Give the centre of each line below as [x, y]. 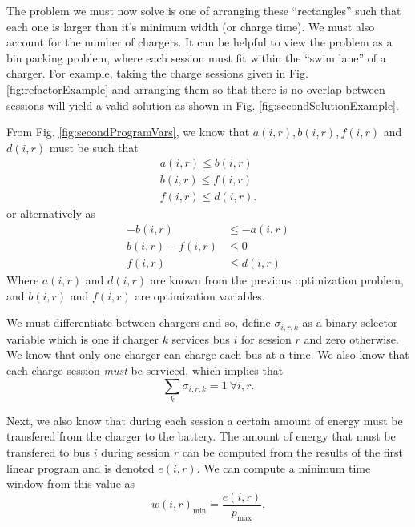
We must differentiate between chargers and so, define [139, 322]
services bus [201, 338]
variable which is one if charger [83, 338]
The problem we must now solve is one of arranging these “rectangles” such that [204, 10]
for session [266, 338]
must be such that [94, 147]
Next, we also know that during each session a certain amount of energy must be [205, 420]
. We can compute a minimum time [284, 467]
